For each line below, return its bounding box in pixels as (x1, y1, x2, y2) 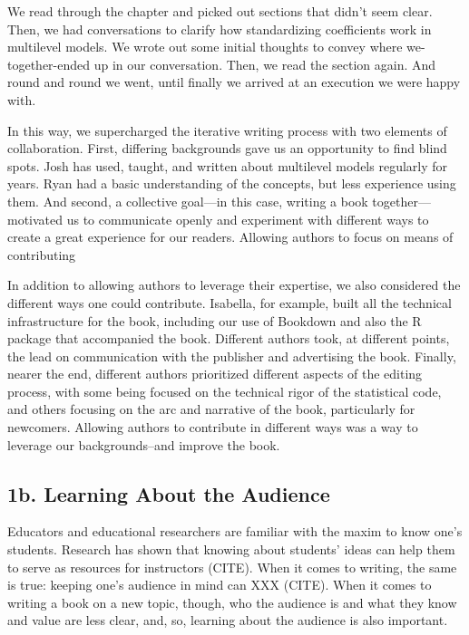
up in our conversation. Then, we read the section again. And (93, 54, 436, 73)
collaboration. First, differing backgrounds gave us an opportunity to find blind (7, 139, 447, 158)
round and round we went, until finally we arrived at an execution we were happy (7, 72, 461, 91)
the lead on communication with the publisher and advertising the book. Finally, (7, 346, 456, 365)
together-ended (7, 54, 91, 73)
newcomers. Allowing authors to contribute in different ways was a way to (7, 418, 418, 437)
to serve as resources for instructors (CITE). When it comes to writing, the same (7, 557, 457, 576)
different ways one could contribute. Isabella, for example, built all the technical (7, 293, 452, 312)
